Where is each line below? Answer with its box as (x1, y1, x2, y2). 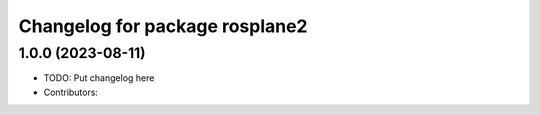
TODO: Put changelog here (43, 72, 155, 84)
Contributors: (43, 86, 99, 98)
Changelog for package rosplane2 (18, 15, 308, 37)
